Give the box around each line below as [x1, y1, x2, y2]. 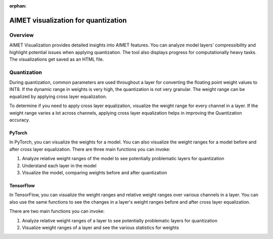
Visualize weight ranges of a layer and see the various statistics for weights [22, 224, 179, 230]
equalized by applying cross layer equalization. [9, 93, 107, 100]
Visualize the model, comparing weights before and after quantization [22, 169, 167, 175]
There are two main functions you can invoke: [9, 208, 105, 214]
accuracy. [9, 117, 30, 123]
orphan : [9, 3, 27, 9]
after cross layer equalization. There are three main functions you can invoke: [9, 146, 171, 152]
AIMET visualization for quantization [9, 16, 127, 25]
